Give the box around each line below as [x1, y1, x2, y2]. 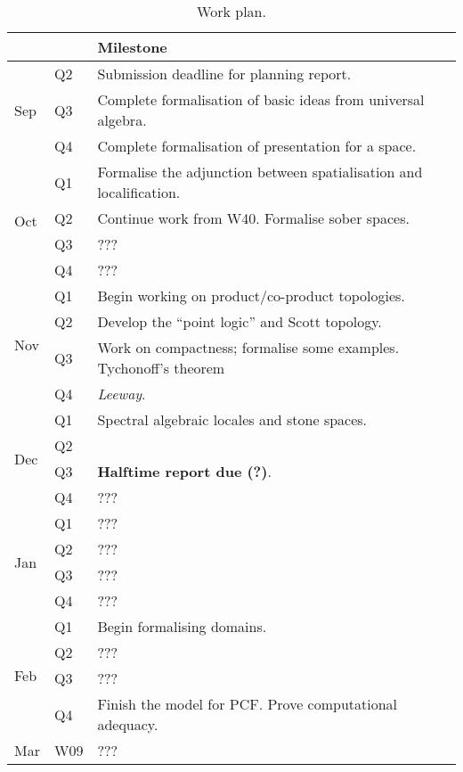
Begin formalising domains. [97, 616, 267, 636]
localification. [97, 182, 181, 202]
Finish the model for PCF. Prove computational [97, 694, 398, 714]
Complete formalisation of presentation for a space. [97, 136, 417, 156]
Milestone [97, 37, 167, 57]
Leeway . [97, 383, 146, 404]
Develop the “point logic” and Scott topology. [97, 311, 382, 332]
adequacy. [97, 714, 158, 735]
